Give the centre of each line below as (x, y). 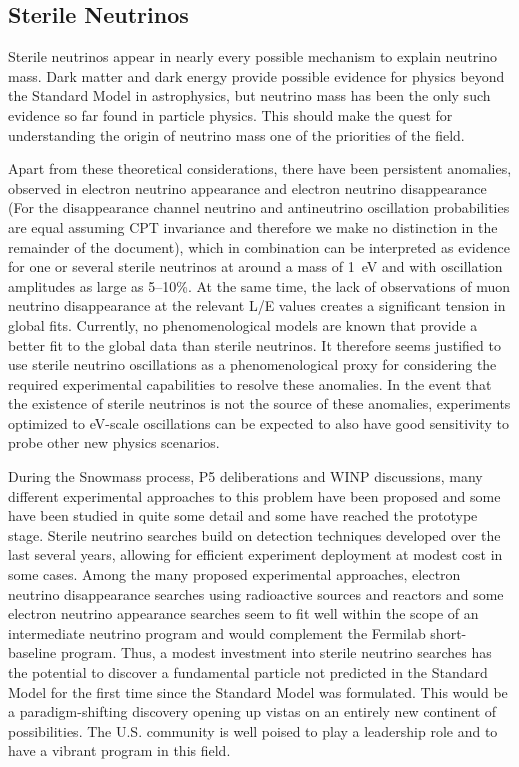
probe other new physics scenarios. (114, 442)
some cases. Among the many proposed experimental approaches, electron (234, 574)
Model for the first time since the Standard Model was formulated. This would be (258, 691)
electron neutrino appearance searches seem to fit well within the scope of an (243, 613)
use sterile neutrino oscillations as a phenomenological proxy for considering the (252, 364)
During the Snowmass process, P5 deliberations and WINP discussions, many (245, 476)
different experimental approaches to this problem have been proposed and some (254, 495)
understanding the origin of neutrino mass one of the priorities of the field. (236, 134)
